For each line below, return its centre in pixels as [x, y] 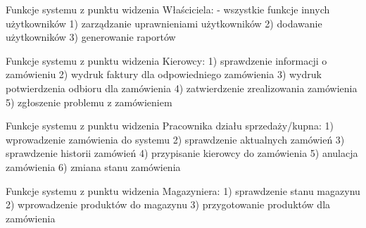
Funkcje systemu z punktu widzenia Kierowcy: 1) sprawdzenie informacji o [166, 60]
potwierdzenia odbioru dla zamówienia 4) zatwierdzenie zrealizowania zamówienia [182, 88]
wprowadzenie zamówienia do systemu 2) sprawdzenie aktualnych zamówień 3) [175, 139]
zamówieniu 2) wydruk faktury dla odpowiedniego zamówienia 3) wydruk [164, 74]
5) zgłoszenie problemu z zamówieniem [89, 102]
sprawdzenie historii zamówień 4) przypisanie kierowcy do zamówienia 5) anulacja [182, 153]
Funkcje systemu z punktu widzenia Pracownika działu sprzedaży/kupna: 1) [170, 126]
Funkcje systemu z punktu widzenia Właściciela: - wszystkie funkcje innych [168, 9]
